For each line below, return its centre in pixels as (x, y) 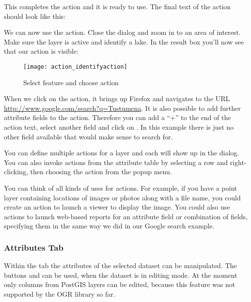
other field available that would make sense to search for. (88, 136)
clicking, (16, 172)
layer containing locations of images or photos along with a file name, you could (122, 197)
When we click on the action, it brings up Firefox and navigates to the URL (117, 98)
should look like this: (35, 16)
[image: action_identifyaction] (75, 67)
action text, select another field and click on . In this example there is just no (119, 127)
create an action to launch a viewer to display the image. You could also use (117, 207)
